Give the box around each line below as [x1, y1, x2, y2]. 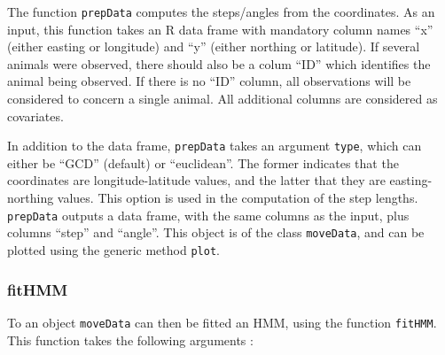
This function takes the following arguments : [7, 330, 254, 349]
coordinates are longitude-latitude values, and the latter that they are [7, 171, 386, 189]
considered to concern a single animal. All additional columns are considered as [7, 89, 438, 108]
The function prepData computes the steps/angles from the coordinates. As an [7, 3, 435, 20]
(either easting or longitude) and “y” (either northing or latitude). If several [7, 37, 420, 56]
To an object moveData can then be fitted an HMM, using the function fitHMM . [7, 313, 437, 331]
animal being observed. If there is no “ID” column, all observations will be [7, 72, 411, 90]
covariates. [7, 106, 64, 125]
